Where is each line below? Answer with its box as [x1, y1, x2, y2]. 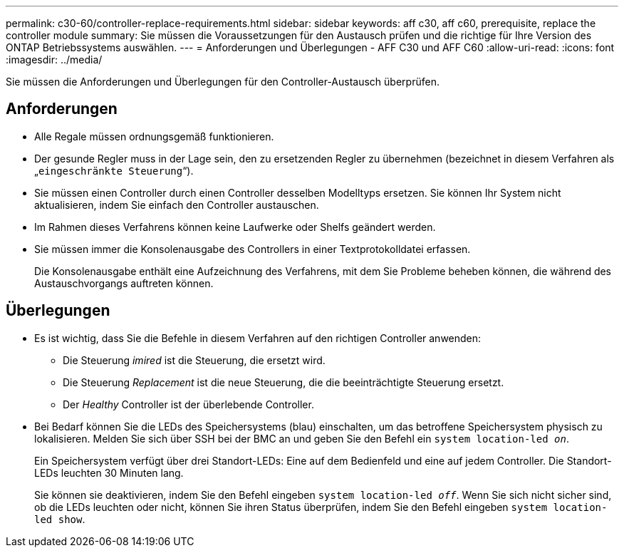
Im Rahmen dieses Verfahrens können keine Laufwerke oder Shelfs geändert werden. [34, 220, 436, 233]
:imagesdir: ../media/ [6, 53, 103, 66]
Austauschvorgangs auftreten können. [34, 276, 214, 289]
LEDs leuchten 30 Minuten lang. [34, 466, 184, 479]
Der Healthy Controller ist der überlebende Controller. [63, 398, 314, 410]
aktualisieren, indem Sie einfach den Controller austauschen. [34, 198, 319, 211]
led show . [34, 512, 85, 525]
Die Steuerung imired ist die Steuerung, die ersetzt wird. [63, 353, 326, 366]
